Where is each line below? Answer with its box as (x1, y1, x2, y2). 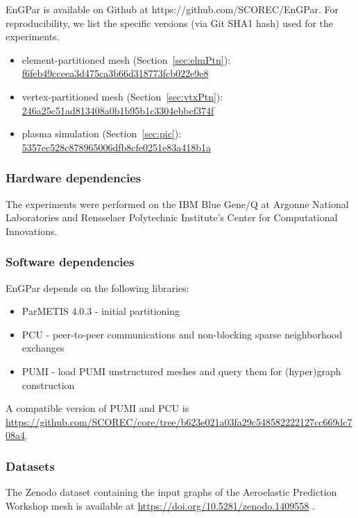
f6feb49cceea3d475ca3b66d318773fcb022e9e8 (22, 66, 209, 80)
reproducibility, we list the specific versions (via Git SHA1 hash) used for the (6, 15, 334, 30)
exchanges (22, 340, 65, 355)
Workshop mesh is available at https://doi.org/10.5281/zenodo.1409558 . (6, 498, 315, 512)
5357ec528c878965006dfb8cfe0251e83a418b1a (22, 139, 212, 154)
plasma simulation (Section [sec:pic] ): (22, 126, 182, 141)
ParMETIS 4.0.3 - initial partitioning (22, 304, 180, 318)
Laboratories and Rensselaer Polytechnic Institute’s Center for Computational (6, 210, 338, 225)
